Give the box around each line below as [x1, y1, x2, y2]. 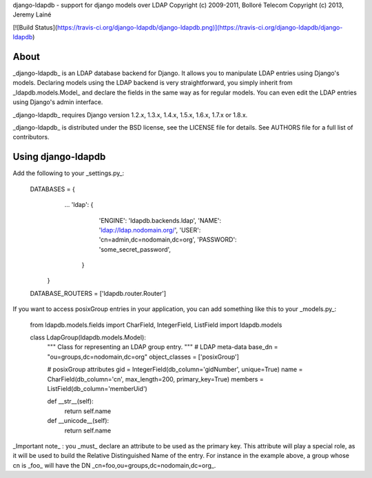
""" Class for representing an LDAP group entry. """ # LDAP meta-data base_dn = [47, 343, 278, 351]
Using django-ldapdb [12, 151, 106, 163]
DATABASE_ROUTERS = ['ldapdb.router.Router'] [30, 289, 167, 297]
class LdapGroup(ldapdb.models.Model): [30, 333, 146, 341]
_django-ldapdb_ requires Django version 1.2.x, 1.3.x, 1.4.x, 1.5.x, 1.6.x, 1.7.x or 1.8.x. [12, 110, 248, 119]
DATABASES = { [30, 185, 75, 193]
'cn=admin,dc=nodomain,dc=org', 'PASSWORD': [99, 235, 237, 244]
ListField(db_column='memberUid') [47, 384, 147, 392]
